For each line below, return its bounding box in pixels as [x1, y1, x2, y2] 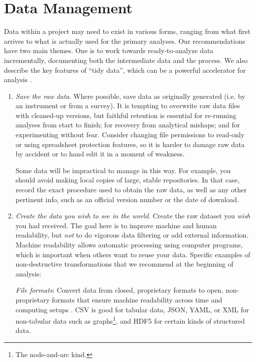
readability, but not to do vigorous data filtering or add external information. [15, 230, 249, 240]
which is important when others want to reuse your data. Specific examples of [15, 249, 251, 259]
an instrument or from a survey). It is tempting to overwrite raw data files [15, 100, 240, 111]
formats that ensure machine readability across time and [52, 294, 223, 304]
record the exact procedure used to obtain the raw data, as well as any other [15, 184, 247, 195]
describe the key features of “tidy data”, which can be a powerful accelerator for [4, 64, 246, 75]
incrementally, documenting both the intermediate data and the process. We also [4, 55, 248, 65]
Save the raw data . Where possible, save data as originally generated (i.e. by [15, 90, 246, 101]
